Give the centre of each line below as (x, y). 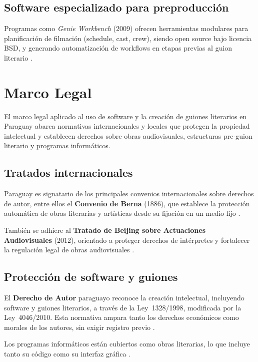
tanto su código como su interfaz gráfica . (67, 354)
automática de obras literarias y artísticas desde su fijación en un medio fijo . (122, 213)
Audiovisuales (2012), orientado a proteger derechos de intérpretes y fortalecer (127, 240)
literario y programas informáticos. (57, 145)
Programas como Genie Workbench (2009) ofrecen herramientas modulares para (126, 28)
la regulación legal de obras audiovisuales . (69, 250)
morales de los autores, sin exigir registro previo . (79, 327)
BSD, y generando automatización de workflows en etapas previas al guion (118, 48)
